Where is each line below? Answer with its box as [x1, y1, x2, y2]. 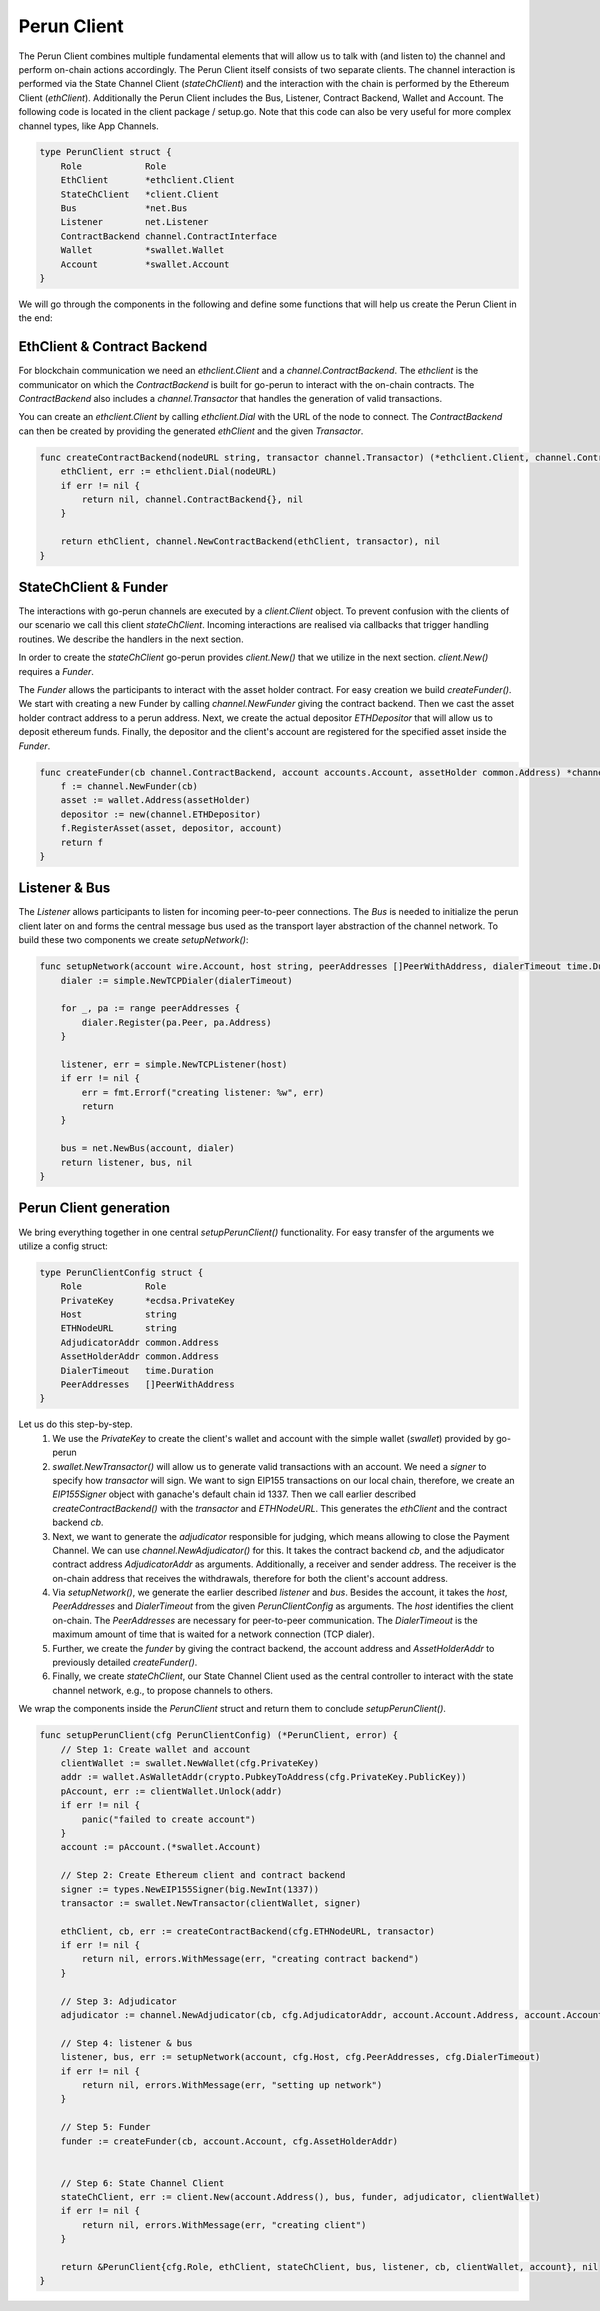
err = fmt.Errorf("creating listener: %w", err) [81, 1086, 325, 1098]
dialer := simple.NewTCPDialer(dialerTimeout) [60, 975, 294, 986]
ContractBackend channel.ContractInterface [60, 230, 277, 242]
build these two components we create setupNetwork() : [18, 934, 249, 946]
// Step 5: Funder [60, 2121, 151, 2133]
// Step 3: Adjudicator [60, 1995, 177, 2007]
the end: [18, 312, 53, 324]
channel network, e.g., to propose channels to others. [52, 1684, 274, 1696]
